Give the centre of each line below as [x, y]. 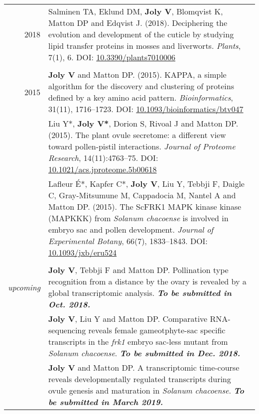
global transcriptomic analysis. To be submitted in [140, 293]
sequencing [67, 330]
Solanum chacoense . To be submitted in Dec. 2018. [144, 353]
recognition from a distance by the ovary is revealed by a [147, 281]
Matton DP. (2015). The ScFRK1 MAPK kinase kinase [145, 207]
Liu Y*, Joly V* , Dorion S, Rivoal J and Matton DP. [143, 123]
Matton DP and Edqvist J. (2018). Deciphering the [138, 23]
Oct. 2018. [69, 304]
